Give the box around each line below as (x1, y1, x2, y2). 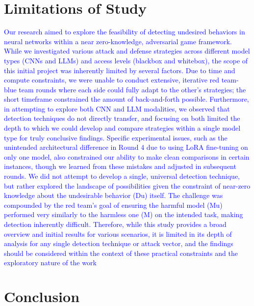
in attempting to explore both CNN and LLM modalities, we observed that (4, 103, 230, 113)
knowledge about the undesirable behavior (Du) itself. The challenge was (4, 190, 223, 200)
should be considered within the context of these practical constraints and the (4, 248, 238, 258)
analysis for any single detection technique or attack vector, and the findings (4, 238, 233, 249)
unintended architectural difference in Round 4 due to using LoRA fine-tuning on (4, 142, 248, 152)
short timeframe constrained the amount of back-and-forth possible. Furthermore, (4, 94, 249, 104)
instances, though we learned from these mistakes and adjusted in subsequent (4, 161, 236, 171)
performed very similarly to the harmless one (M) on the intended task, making (4, 209, 243, 220)
